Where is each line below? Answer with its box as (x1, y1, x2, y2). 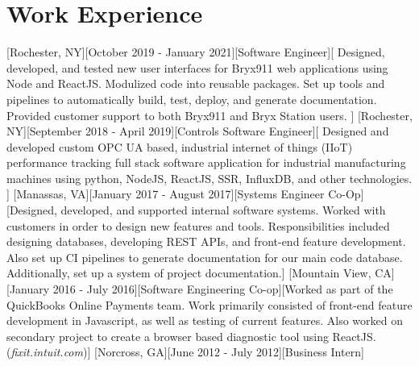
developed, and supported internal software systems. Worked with (60, 202, 386, 218)
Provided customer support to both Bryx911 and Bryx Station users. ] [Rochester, (6, 106, 413, 123)
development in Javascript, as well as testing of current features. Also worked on (6, 312, 403, 329)
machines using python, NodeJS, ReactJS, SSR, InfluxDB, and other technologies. (6, 169, 413, 186)
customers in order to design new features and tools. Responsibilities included (6, 217, 390, 234)
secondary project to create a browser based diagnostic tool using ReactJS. (6, 327, 376, 344)
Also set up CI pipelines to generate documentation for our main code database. (6, 248, 403, 265)
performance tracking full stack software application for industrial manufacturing (6, 154, 406, 171)
